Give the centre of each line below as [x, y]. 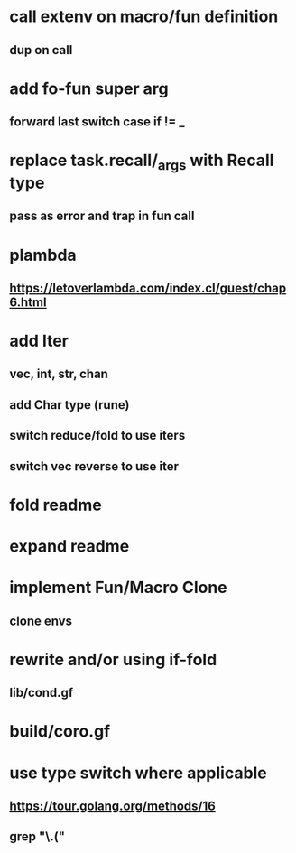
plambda [43, 255]
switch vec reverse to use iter [94, 466]
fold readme [55, 505]
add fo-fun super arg [89, 88]
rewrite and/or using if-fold [113, 659]
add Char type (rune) [69, 405]
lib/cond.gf [42, 693]
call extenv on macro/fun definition [144, 17]
